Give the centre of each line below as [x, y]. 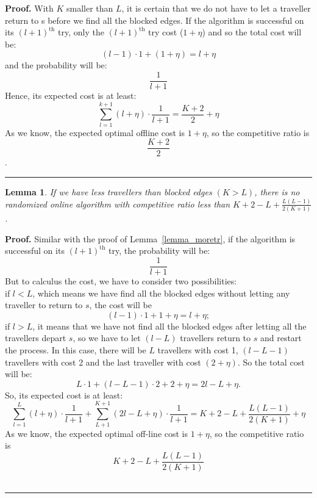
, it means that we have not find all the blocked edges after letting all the [169, 326]
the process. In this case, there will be [76, 350]
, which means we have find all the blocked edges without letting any [161, 293]
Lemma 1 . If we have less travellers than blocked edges [109, 192]
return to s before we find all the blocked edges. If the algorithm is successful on [155, 20]
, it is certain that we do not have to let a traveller [216, 8]
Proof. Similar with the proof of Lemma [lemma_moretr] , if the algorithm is [150, 238]
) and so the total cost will [252, 32]
